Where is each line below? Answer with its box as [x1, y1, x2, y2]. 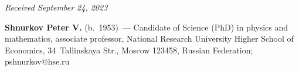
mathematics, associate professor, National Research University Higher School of [5, 32, 294, 45]
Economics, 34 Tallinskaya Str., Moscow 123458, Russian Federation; [5, 43, 253, 56]
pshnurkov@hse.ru [5, 55, 70, 67]
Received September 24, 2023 [5, 1, 108, 13]
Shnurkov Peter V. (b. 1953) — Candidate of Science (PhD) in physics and [5, 21, 288, 33]
